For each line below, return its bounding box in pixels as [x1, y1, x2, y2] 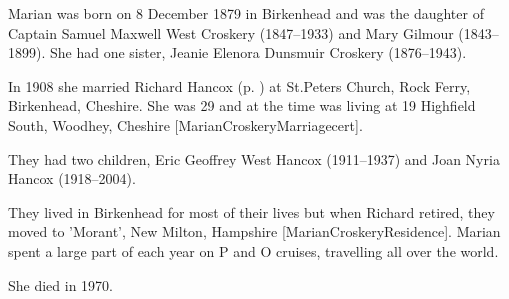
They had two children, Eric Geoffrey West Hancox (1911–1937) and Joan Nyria [8, 148, 500, 169]
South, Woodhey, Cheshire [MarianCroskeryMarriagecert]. [8, 114, 363, 135]
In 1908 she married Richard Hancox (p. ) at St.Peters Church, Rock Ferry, [8, 75, 471, 96]
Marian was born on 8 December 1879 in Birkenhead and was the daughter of [8, 3, 484, 23]
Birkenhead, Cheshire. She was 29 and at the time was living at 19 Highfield [8, 95, 476, 116]
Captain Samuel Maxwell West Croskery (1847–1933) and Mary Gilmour [8, 22, 454, 43]
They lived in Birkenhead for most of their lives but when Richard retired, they [8, 201, 495, 222]
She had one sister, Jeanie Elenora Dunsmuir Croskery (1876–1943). [49, 42, 467, 63]
